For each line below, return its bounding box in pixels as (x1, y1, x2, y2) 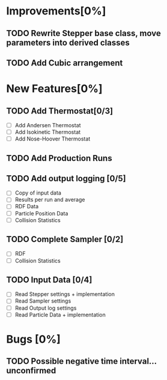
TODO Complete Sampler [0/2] (6, 234, 124, 244)
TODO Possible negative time (6, 356, 118, 367)
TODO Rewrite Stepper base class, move (6, 28, 161, 38)
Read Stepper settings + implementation (14, 291, 115, 298)
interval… (119, 356, 157, 367)
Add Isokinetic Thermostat (14, 128, 81, 136)
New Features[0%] (6, 82, 103, 95)
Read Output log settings (14, 304, 77, 312)
